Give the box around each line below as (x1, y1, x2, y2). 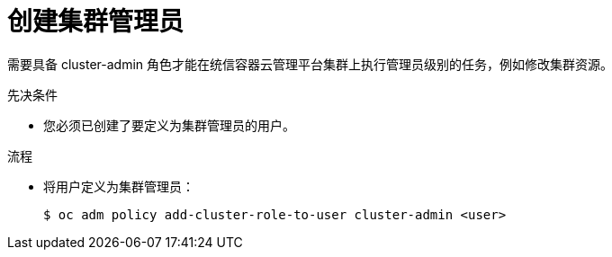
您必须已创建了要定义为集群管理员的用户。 (43, 117, 295, 133)
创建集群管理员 (7, 6, 184, 37)
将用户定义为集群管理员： (43, 178, 194, 194)
